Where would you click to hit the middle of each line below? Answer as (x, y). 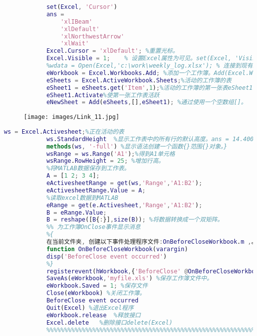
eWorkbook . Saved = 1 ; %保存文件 (97, 286)
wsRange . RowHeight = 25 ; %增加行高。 (105, 161)
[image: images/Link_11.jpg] (72, 117)
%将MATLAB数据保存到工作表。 (88, 168)
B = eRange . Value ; (76, 212)
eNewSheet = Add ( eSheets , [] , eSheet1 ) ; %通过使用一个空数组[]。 (147, 102)
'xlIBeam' (76, 21)
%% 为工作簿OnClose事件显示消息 (93, 227)
